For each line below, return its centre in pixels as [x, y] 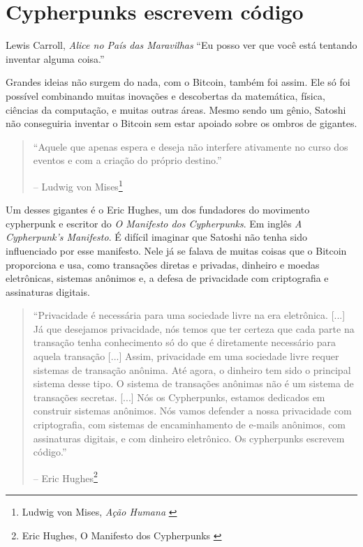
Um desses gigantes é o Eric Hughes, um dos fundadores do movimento [158, 210]
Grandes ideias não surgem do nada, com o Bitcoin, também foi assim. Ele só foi [178, 82]
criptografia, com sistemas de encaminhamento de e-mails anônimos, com [190, 425]
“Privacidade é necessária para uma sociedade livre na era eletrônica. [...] [189, 315]
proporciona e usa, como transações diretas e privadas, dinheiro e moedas [163, 264]
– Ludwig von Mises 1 [78, 185]
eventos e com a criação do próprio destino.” [127, 160]
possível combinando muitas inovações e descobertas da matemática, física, [165, 95]
